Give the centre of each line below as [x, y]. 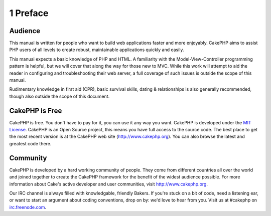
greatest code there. [30, 143]
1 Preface [29, 13]
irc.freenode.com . [28, 207]
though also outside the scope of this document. [59, 96]
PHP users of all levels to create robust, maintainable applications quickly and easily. [97, 50]
